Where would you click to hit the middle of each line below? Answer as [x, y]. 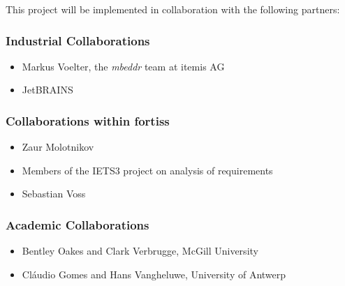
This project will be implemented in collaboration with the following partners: [173, 9]
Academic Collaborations [78, 224]
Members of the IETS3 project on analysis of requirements [147, 170]
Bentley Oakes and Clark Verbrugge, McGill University [140, 251]
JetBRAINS [47, 90]
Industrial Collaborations [78, 40]
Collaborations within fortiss [88, 120]
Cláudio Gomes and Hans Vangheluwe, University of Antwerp [154, 274]
